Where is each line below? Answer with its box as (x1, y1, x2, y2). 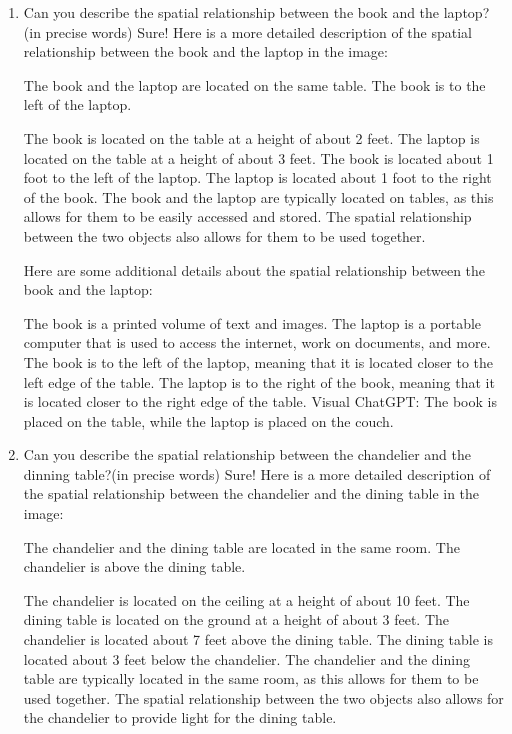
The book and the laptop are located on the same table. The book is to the (23, 74, 486, 95)
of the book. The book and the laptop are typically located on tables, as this (23, 186, 494, 207)
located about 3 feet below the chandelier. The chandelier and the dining (23, 648, 470, 669)
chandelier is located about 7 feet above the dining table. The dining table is (23, 629, 494, 650)
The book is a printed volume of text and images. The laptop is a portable (23, 312, 482, 333)
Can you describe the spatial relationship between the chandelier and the (23, 444, 471, 465)
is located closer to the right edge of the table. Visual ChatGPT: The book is (23, 391, 497, 412)
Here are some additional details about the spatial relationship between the (23, 259, 486, 280)
